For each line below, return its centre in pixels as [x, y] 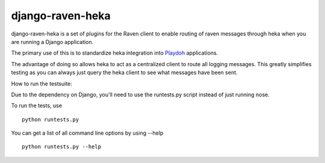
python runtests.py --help [62, 147]
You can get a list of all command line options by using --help [87, 133]
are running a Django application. [52, 42]
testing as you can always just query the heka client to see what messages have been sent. [124, 73]
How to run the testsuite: [42, 84]
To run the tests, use [37, 106]
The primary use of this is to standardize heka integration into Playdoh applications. [115, 53]
